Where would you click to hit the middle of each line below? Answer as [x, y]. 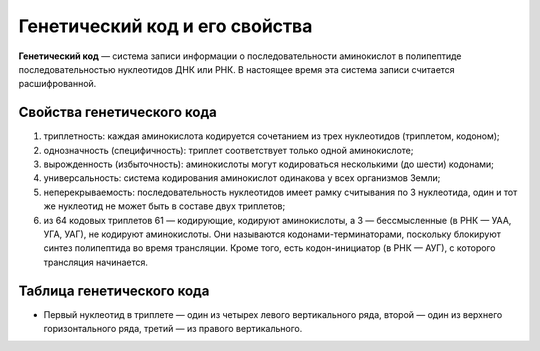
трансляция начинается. [96, 262]
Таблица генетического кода [114, 290]
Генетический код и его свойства [165, 26]
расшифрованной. [57, 84]
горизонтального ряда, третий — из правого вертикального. [173, 329]
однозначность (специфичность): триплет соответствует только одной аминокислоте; [228, 150]
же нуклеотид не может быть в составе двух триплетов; [164, 206]
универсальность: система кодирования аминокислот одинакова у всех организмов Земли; [242, 178]
